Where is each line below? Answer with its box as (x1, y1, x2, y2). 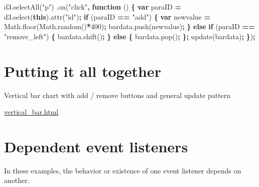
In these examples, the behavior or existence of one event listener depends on (4, 165, 241, 175)
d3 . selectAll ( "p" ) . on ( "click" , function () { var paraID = (4, 2, 181, 12)
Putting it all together (4, 60, 161, 81)
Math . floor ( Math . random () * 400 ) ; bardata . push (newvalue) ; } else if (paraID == (4, 21, 255, 32)
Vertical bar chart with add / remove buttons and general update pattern (4, 89, 231, 100)
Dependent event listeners (4, 136, 188, 156)
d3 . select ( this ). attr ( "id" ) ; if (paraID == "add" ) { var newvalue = (4, 11, 210, 22)
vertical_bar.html (4, 107, 59, 117)
